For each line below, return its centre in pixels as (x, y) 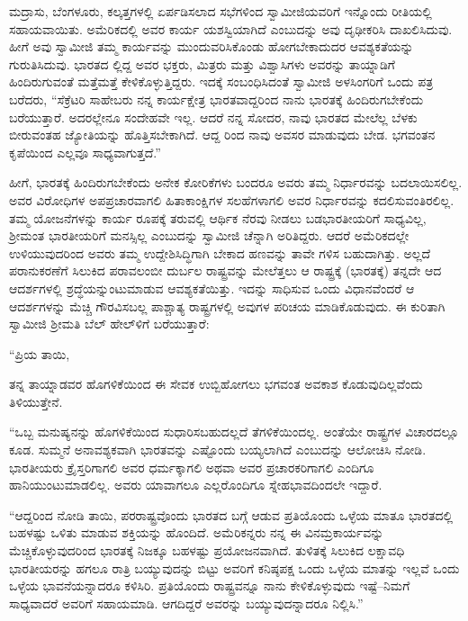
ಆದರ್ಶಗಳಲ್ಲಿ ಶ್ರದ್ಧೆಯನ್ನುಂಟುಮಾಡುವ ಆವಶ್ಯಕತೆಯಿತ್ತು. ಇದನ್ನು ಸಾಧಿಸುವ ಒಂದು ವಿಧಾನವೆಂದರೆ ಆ (212, 288)
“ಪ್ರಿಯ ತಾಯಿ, (40, 353)
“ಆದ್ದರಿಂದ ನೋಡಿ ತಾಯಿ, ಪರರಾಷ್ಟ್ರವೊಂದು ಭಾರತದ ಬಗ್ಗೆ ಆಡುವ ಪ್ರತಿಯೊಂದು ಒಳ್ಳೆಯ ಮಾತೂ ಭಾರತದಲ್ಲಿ (231, 514)
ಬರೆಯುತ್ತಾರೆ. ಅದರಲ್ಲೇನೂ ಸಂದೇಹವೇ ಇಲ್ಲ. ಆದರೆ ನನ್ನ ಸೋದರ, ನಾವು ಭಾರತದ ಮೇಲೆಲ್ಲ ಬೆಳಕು (213, 117)
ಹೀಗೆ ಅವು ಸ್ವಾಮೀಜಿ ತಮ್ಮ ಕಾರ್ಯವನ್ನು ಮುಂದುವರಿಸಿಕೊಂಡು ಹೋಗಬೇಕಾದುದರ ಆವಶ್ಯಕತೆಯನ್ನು (211, 46)
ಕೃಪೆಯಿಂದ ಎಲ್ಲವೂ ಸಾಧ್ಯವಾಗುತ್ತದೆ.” (85, 152)
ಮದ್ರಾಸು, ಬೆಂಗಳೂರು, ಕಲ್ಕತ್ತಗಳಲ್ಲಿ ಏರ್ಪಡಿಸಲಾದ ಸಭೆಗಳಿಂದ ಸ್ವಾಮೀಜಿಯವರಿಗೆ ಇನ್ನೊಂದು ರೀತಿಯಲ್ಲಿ (220, 11)
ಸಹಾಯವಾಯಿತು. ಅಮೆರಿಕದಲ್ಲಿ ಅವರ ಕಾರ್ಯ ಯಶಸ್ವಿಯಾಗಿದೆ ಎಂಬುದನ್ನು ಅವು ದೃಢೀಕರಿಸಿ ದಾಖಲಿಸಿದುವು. (231, 28)
